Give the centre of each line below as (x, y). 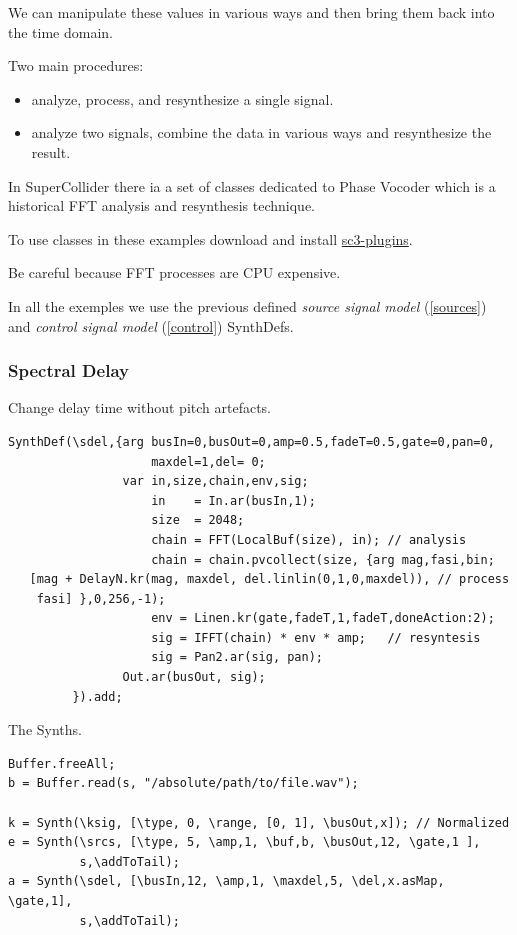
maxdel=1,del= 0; (208, 461)
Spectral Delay (68, 370)
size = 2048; (198, 520)
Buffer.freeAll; (62, 763)
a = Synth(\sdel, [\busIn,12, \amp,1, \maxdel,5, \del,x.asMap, (226, 881)
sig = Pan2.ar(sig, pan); (237, 657)
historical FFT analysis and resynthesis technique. (161, 205)
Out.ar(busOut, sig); (194, 677)
